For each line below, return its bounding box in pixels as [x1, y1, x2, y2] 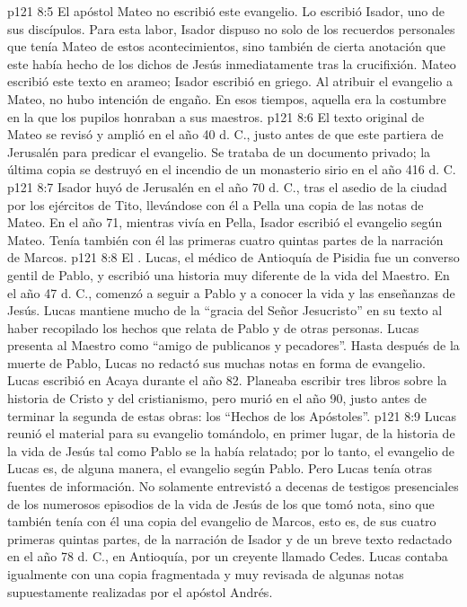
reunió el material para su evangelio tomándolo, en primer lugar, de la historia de [7, 424, 455, 443]
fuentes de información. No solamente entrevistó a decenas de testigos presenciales [7, 477, 459, 496]
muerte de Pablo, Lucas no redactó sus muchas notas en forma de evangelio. [7, 353, 426, 372]
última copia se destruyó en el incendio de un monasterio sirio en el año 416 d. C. [7, 160, 456, 179]
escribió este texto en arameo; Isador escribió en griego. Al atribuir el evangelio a [7, 72, 453, 91]
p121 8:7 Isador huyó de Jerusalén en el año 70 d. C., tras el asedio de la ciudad [7, 177, 447, 196]
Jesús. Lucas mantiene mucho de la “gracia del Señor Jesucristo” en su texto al [7, 301, 443, 320]
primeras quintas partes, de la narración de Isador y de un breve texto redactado [7, 529, 452, 548]
